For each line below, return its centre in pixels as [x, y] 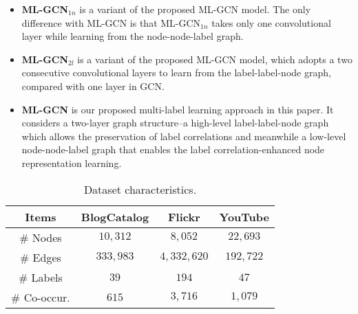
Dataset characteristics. [140, 189]
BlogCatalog [115, 216]
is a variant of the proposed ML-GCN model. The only [195, 9]
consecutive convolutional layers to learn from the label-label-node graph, [176, 72]
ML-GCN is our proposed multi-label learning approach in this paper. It [178, 109]
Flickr [184, 216]
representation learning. [72, 162]
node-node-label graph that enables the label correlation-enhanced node [173, 149]
